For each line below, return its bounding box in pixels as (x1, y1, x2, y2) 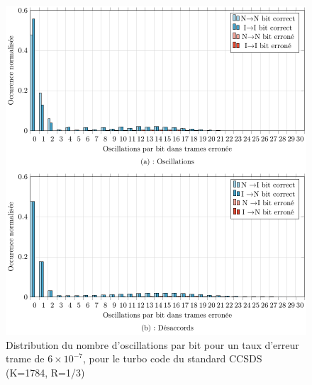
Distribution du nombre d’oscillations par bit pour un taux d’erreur (6, 337, 299, 352)
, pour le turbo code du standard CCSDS (83, 351, 262, 366)
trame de (6, 351, 45, 366)
